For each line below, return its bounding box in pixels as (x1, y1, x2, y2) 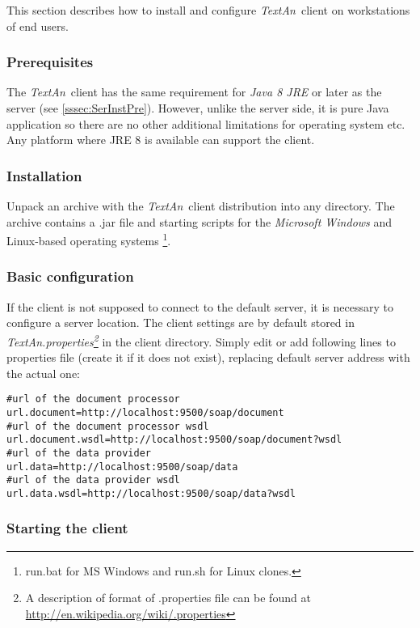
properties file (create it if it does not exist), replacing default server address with (6, 349, 410, 366)
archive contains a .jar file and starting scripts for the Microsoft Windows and (6, 213, 393, 230)
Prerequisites (6, 52, 94, 72)
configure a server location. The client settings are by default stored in (6, 314, 355, 331)
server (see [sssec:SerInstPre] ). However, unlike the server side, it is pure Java (6, 100, 389, 116)
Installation (6, 165, 82, 185)
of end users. (6, 17, 69, 34)
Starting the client (6, 518, 128, 538)
